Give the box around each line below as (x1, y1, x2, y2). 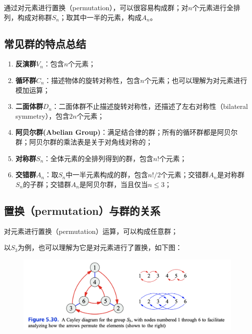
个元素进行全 (192, 2, 233, 12)
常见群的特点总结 (4, 36, 86, 51)
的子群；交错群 (23, 179, 71, 189)
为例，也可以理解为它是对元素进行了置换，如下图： (18, 242, 183, 252)
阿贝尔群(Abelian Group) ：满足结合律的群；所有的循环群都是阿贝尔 (15, 127, 238, 137)
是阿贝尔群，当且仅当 (79, 179, 148, 189)
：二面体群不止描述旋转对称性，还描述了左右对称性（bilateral (52, 101, 248, 111)
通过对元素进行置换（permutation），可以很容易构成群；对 (4, 2, 188, 12)
